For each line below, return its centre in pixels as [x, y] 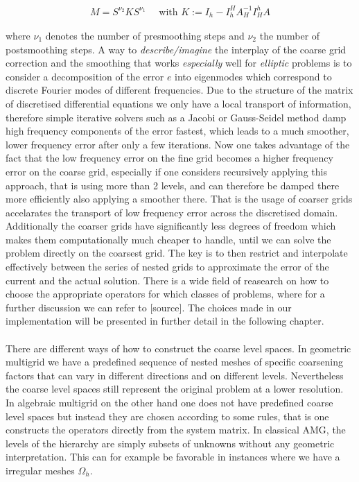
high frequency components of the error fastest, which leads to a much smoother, [177, 131]
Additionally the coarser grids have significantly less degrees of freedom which [171, 226]
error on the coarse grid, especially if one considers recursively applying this [166, 171]
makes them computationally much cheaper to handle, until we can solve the [168, 239]
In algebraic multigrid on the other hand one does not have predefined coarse [169, 403]
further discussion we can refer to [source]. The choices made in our [149, 307]
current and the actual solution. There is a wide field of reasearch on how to [167, 280]
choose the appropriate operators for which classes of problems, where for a [165, 294]
